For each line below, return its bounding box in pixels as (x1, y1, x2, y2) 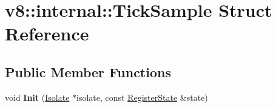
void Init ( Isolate (5, 91, 70, 103)
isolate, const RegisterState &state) (76, 91, 208, 103)
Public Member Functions (5, 62, 171, 81)
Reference (5, 21, 89, 46)
